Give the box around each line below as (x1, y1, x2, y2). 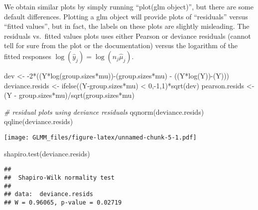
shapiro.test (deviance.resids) (4, 148, 90, 158)
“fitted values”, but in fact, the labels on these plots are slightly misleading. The (4, 21, 250, 31)
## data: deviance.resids (4, 191, 93, 198)
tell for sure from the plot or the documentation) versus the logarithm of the (4, 40, 238, 51)
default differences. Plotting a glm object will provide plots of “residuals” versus (4, 11, 248, 21)
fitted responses (4, 51, 51, 61)
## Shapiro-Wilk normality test (4, 174, 115, 181)
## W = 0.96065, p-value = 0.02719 (4, 199, 122, 206)
